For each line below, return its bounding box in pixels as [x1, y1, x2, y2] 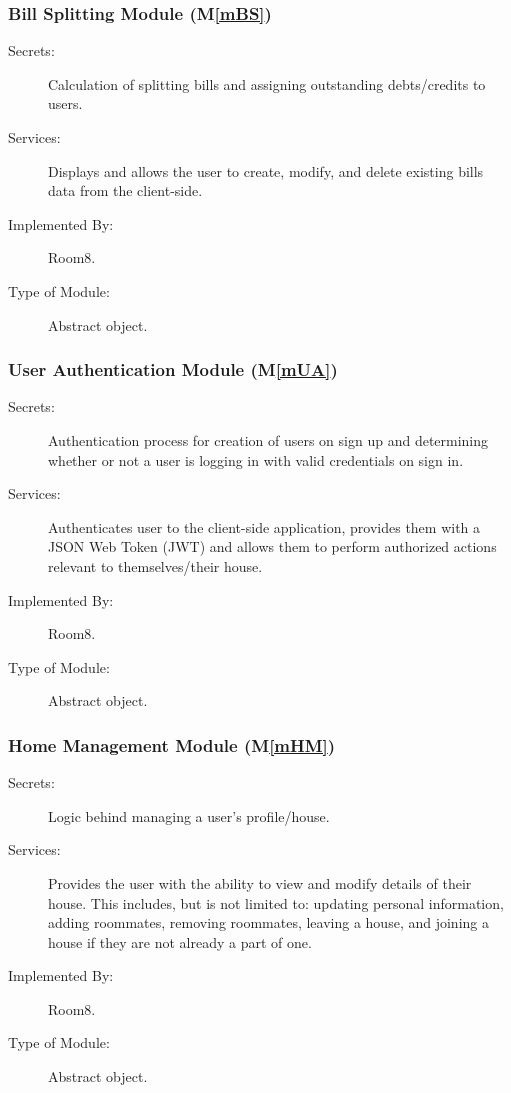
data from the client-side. [48, 180, 203, 201]
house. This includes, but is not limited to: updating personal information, [48, 892, 504, 913]
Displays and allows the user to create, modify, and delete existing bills [48, 160, 484, 181]
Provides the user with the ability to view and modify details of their [48, 872, 472, 893]
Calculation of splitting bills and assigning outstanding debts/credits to [48, 73, 486, 94]
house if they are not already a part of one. [48, 931, 312, 952]
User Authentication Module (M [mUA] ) [8, 357, 338, 382]
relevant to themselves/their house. [48, 555, 263, 576]
